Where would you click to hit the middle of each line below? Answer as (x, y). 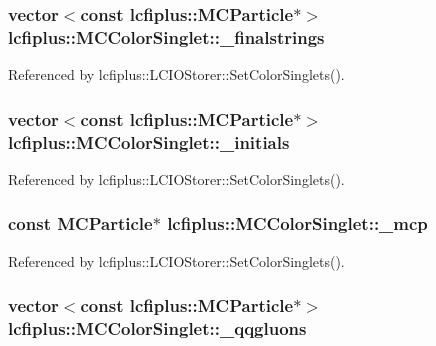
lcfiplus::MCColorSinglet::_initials (149, 141)
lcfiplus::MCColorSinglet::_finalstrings (166, 36)
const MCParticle (80, 223)
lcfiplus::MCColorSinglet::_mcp (297, 223)
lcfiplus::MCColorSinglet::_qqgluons (157, 328)
